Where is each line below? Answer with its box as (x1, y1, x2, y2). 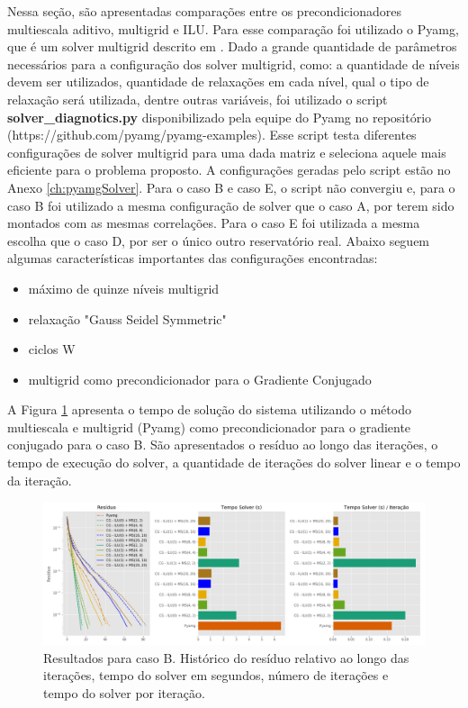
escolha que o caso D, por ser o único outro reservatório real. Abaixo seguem (7, 231, 430, 250)
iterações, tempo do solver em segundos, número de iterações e (43, 666, 389, 685)
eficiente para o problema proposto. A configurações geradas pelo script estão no (7, 160, 451, 179)
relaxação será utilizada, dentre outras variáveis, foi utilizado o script (7, 89, 388, 108)
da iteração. (7, 470, 72, 489)
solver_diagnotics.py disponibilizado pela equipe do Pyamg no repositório (7, 107, 432, 126)
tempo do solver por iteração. (43, 684, 205, 703)
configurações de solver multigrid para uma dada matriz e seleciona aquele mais (7, 142, 446, 161)
